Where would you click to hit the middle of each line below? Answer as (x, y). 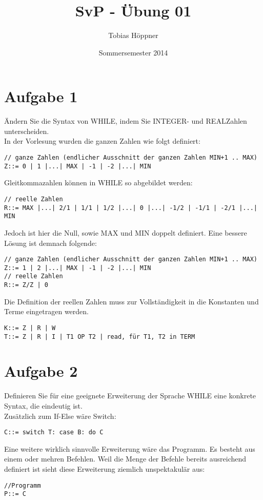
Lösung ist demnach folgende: (50, 243)
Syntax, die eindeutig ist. (43, 405)
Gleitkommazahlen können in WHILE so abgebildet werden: (98, 182)
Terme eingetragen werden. (46, 311)
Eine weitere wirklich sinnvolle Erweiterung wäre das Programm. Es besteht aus (130, 448)
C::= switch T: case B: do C (54, 432)
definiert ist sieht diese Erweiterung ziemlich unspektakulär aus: (105, 468)
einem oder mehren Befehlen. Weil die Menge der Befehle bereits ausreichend (125, 459)
